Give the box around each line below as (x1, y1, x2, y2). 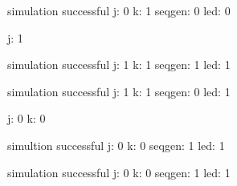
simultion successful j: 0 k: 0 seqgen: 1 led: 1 (7, 136, 225, 153)
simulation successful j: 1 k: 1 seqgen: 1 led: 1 (7, 56, 231, 73)
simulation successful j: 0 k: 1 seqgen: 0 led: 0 (7, 2, 231, 18)
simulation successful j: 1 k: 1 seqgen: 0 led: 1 (7, 83, 231, 99)
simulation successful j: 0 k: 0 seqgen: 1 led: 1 (7, 164, 231, 180)
